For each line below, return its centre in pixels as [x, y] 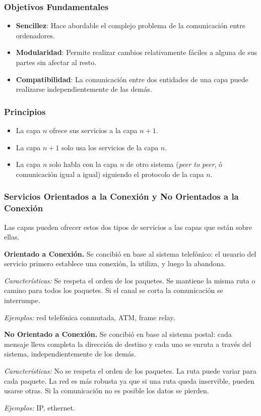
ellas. [12, 237]
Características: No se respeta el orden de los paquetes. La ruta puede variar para [130, 371]
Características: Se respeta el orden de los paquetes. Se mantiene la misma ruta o [130, 280]
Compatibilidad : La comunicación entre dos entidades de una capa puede [132, 79]
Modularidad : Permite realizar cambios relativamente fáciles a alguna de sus [137, 52]
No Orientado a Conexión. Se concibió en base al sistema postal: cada [118, 334]
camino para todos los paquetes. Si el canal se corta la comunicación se [114, 290]
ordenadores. [35, 35]
